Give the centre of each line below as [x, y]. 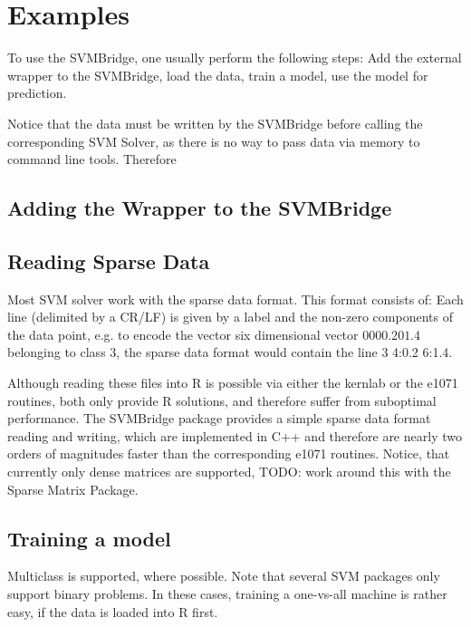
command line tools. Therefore [92, 159]
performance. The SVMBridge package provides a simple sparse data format [219, 418]
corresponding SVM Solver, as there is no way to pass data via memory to [214, 141]
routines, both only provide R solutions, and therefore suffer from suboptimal [222, 400]
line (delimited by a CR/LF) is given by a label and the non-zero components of [230, 317]
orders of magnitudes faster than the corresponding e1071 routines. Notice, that [229, 453]
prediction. [37, 93]
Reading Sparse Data [109, 260]
